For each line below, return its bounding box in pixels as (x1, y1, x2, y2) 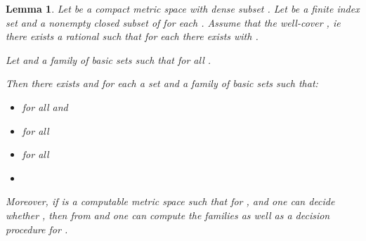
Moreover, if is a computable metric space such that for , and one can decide (6, 194, 335, 209)
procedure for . (6, 221, 68, 236)
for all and (22, 99, 68, 114)
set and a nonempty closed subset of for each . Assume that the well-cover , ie (6, 15, 341, 30)
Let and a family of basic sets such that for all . (6, 52, 211, 67)
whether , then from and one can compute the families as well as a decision (6, 207, 330, 222)
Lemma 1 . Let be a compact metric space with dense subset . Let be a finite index (6, 1, 360, 15)
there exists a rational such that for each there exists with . (6, 29, 259, 44)
